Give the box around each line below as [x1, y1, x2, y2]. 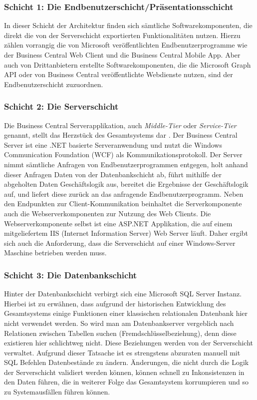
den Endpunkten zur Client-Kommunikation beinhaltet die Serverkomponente [4, 198, 242, 209]
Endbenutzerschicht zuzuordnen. [4, 79, 103, 89]
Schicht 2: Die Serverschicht [4, 100, 119, 113]
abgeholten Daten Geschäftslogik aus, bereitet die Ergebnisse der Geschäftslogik [4, 179, 249, 189]
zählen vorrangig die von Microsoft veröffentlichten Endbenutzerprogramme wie [4, 40, 248, 50]
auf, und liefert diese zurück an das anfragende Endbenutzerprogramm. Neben [4, 188, 244, 199]
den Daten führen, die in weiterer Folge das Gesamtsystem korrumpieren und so [4, 376, 249, 387]
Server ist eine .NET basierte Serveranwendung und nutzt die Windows [4, 139, 222, 150]
